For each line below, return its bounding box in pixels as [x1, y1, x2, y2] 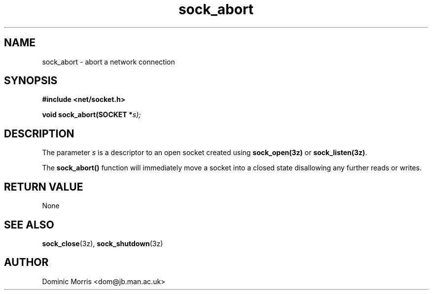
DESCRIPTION [4, 127, 74, 140]
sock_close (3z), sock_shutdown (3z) [42, 239, 163, 248]
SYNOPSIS [4, 74, 58, 87]
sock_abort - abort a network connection [42, 57, 175, 66]
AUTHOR [4, 256, 49, 269]
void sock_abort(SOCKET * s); [42, 110, 141, 119]
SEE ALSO [4, 218, 54, 231]
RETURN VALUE [4, 180, 83, 193]
